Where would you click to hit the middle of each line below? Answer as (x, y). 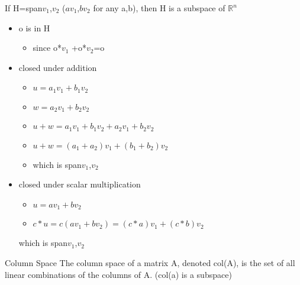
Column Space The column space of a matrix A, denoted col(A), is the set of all (150, 262)
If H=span (24, 8)
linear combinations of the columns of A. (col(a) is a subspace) (118, 274)
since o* (47, 48)
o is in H (34, 27)
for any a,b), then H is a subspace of (159, 8)
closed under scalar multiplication (80, 184)
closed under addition (58, 67)
